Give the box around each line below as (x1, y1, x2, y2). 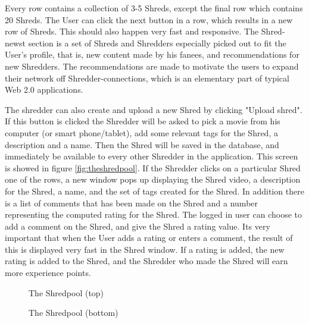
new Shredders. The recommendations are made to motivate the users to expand (5, 59, 299, 72)
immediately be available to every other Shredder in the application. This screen (5, 150, 298, 162)
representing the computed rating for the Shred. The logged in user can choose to (5, 208, 302, 221)
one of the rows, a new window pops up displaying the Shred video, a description (5, 173, 301, 186)
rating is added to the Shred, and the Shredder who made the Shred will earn (5, 255, 288, 267)
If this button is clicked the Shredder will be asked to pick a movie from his (5, 115, 280, 127)
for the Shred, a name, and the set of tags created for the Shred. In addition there (5, 184, 304, 197)
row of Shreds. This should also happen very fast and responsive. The (5, 25, 259, 37)
